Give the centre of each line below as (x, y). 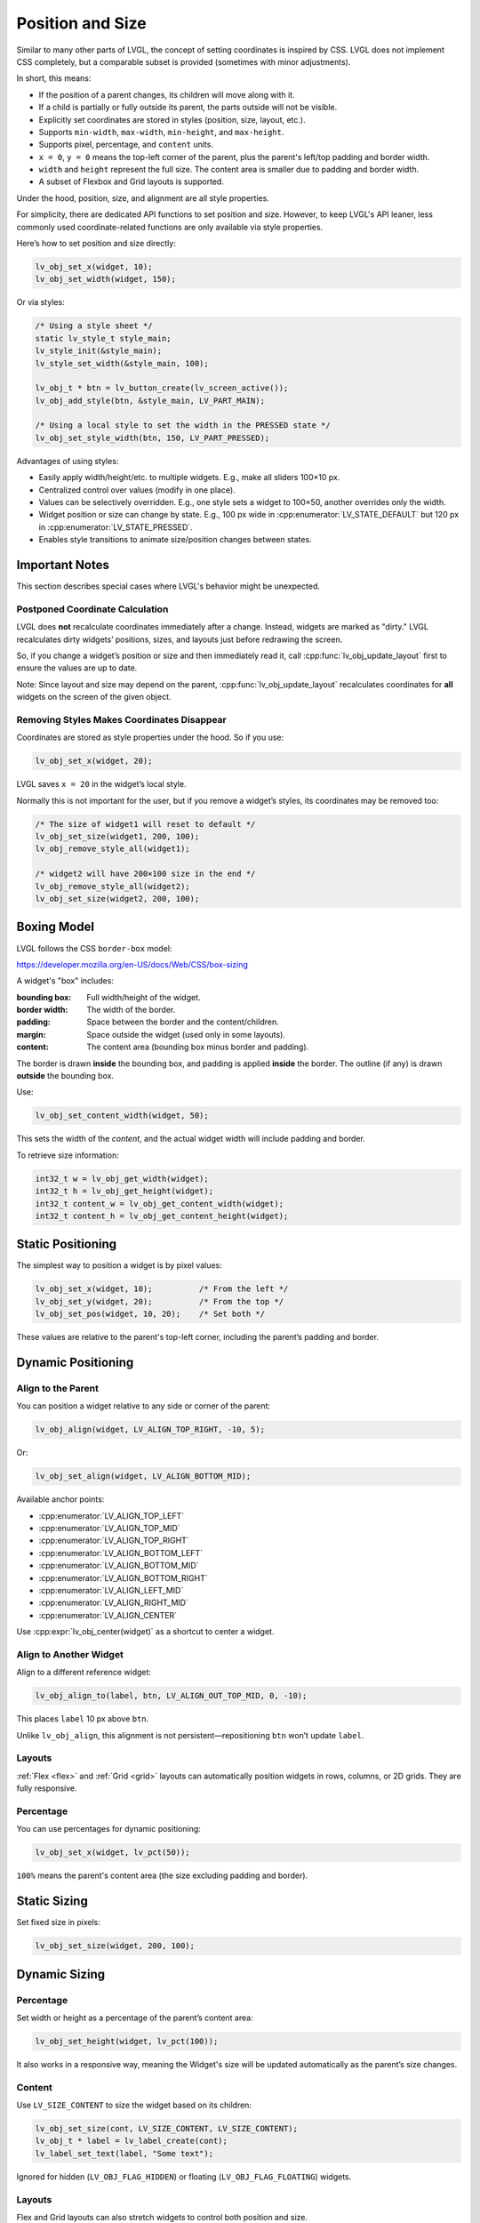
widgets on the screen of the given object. (94, 697)
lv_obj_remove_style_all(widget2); (112, 886)
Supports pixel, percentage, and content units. (126, 144)
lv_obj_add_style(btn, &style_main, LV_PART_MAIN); (150, 401)
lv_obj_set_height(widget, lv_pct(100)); (127, 2041)
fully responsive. (47, 1788)
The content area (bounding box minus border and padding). (198, 1047)
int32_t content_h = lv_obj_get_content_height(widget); (162, 1216)
